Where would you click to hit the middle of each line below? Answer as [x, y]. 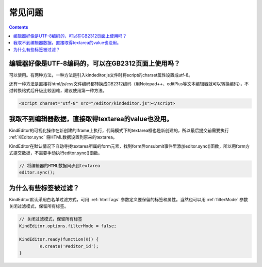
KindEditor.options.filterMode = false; [68, 226]
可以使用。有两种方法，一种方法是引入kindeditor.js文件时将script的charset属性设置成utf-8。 [101, 75]
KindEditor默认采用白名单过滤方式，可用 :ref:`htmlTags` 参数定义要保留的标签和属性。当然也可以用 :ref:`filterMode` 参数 [129, 199]
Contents [19, 27]
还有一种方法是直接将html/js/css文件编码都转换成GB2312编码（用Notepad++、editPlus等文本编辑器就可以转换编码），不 [129, 84]
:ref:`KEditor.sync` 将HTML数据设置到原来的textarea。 [63, 137]
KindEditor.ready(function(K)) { [59, 239]
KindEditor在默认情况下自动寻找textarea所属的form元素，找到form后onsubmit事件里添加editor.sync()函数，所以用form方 [129, 146]
